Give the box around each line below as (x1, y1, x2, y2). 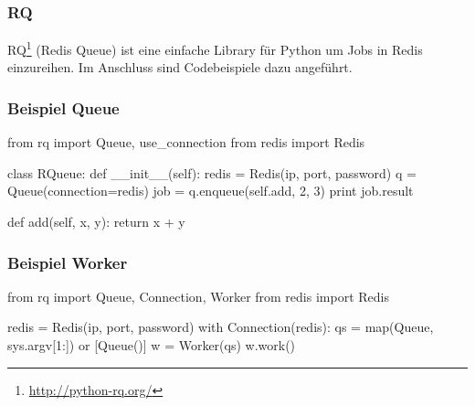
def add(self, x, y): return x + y (7, 212, 185, 231)
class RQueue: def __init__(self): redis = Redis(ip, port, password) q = (7, 163, 417, 182)
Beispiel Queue (7, 96, 120, 119)
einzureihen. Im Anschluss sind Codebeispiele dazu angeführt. (7, 58, 353, 77)
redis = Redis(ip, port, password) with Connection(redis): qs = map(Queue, (7, 317, 434, 337)
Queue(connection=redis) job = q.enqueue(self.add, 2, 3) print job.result (7, 181, 414, 200)
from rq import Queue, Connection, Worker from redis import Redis (7, 286, 389, 305)
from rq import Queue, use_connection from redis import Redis (7, 133, 365, 152)
